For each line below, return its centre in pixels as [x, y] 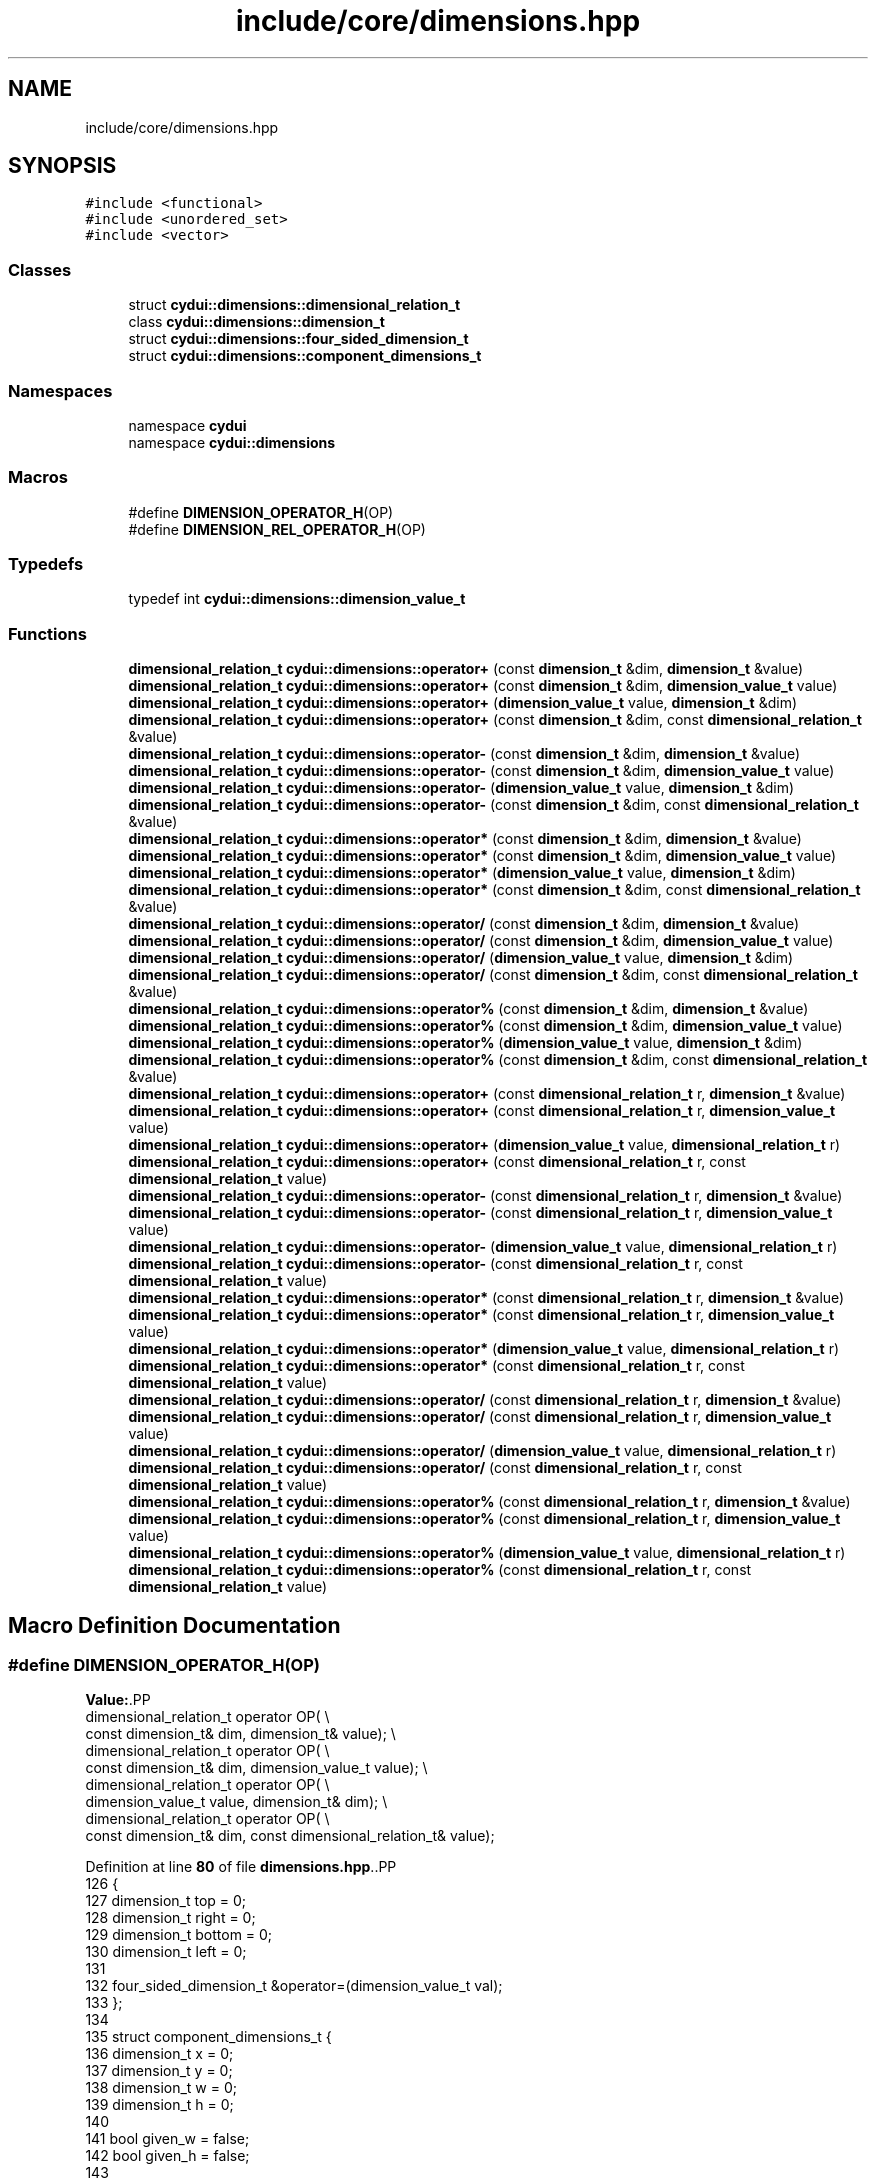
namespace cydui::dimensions [232, 442]
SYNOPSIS [62, 166]
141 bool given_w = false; [167, 2139]
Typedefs [46, 564]
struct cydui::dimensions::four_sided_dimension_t [298, 339]
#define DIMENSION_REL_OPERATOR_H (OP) [277, 529]
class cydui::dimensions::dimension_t [256, 322]
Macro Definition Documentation [174, 1625]
